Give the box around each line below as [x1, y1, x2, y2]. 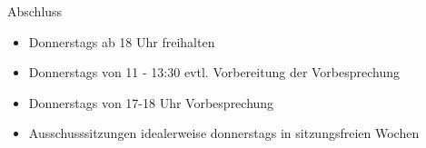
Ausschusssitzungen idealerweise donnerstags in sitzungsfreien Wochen [28, 123, 420, 143]
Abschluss [7, 2, 63, 20]
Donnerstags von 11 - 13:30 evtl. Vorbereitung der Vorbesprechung [28, 63, 401, 82]
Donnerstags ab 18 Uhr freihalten [28, 32, 215, 51]
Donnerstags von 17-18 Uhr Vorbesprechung [28, 93, 274, 112]
